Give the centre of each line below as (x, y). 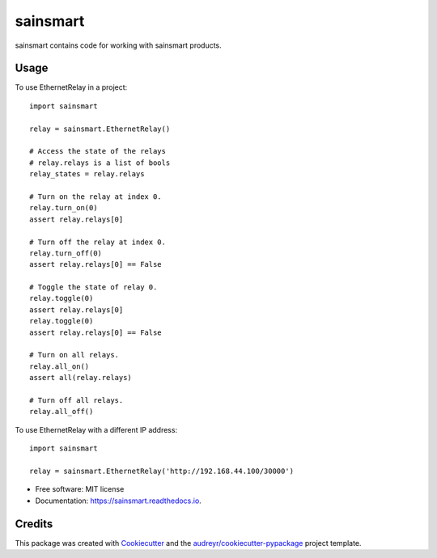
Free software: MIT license (80, 489)
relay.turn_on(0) (64, 208)
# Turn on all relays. (74, 355)
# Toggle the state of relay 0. (93, 287)
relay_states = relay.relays (87, 174)
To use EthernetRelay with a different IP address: (96, 429)
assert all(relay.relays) (81, 378)
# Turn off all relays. (76, 400)
